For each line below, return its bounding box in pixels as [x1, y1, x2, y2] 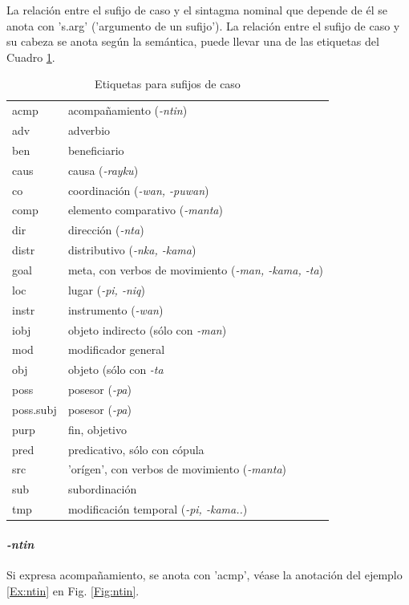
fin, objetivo [67, 420, 128, 437]
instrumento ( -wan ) [67, 301, 164, 318]
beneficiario [67, 141, 124, 158]
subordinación [67, 481, 137, 497]
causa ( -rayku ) [67, 161, 139, 178]
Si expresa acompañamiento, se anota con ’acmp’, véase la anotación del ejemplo [6, 566, 403, 583]
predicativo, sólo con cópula [67, 441, 204, 457]
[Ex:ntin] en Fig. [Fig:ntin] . [6, 582, 140, 599]
